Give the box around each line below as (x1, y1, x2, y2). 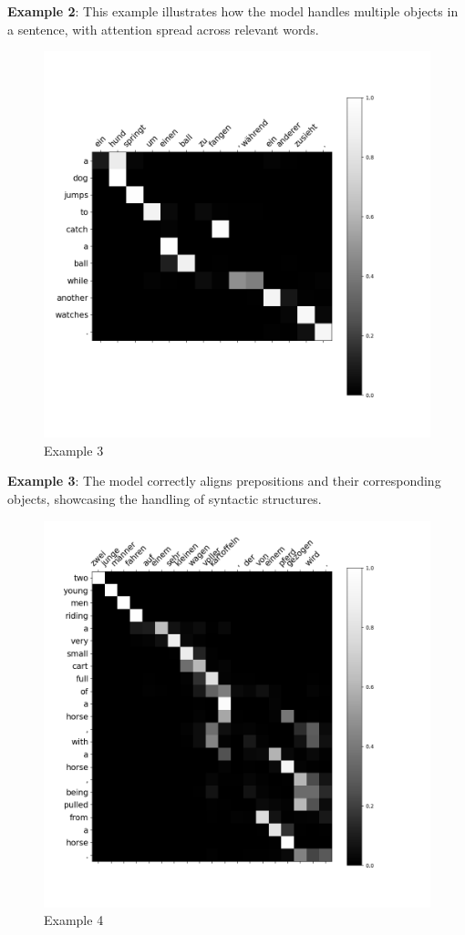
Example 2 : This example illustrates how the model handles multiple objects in (7, 2, 459, 20)
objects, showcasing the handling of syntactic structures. (7, 488, 322, 508)
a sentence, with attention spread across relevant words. (7, 19, 319, 38)
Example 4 (44, 910, 104, 930)
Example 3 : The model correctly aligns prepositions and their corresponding (7, 471, 441, 490)
